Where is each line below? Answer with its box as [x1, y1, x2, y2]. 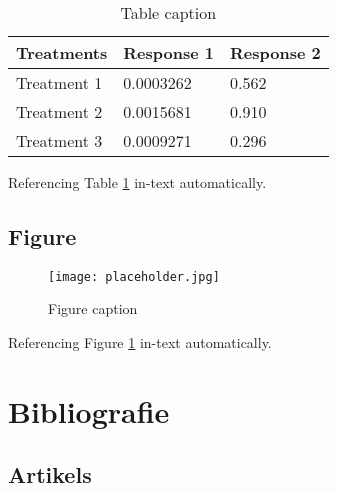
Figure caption [48, 298, 138, 319]
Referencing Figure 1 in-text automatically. [8, 332, 272, 353]
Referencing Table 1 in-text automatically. [8, 172, 267, 192]
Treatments [16, 41, 108, 64]
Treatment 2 [16, 100, 103, 123]
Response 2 [229, 41, 321, 64]
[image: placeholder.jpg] [48, 269, 220, 284]
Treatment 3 [16, 129, 103, 152]
